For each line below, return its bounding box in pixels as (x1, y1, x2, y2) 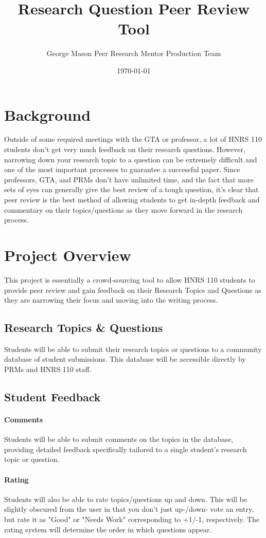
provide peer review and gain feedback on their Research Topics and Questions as (4, 284, 261, 295)
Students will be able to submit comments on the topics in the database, (4, 434, 233, 444)
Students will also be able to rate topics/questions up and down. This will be (4, 493, 247, 504)
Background (4, 104, 91, 125)
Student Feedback (4, 389, 101, 405)
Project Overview (4, 244, 131, 265)
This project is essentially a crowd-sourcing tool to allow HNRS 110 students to (4, 274, 255, 285)
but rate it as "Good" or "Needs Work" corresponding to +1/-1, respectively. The (4, 514, 260, 525)
